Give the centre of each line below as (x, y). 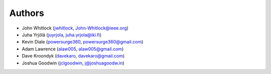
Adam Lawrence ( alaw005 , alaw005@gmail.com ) (73, 49)
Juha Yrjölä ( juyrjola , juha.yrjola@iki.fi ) (62, 34)
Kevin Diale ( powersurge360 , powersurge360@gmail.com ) (83, 42)
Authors (27, 13)
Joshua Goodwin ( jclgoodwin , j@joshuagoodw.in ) (73, 63)
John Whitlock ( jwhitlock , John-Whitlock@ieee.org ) (75, 28)
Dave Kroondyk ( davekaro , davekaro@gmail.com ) (73, 56)
